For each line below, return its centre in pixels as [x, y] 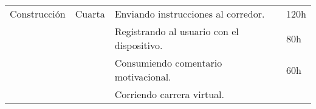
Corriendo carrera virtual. [169, 94]
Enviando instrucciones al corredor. [190, 14]
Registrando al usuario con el [177, 31]
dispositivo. [139, 45]
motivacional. [143, 77]
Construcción [38, 14]
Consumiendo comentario [168, 63]
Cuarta [90, 14]
